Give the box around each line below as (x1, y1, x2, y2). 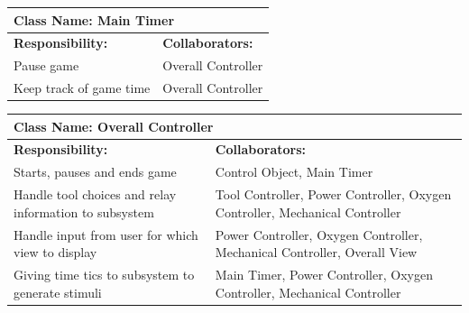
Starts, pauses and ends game (14, 162, 177, 181)
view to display (14, 243, 97, 262)
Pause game (14, 56, 79, 75)
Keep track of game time (14, 78, 151, 97)
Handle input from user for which (14, 225, 198, 244)
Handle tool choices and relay (14, 185, 177, 204)
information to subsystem (14, 202, 154, 221)
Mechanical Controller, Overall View (215, 243, 418, 262)
